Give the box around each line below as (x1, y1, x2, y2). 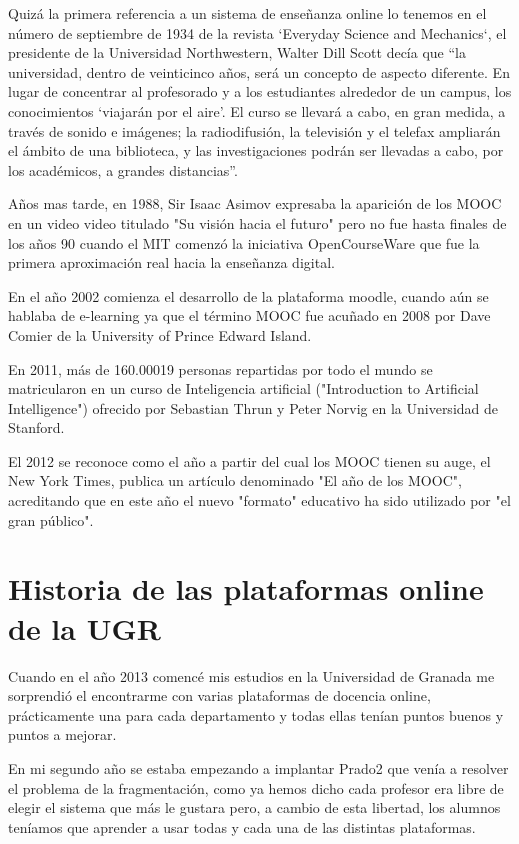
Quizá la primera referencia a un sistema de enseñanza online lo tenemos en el (8, 3, 487, 23)
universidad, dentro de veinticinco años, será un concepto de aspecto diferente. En (8, 61, 510, 82)
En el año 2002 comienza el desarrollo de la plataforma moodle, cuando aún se (8, 285, 489, 306)
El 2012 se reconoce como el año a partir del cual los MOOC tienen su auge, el (8, 450, 491, 471)
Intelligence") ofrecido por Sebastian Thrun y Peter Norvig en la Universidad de (8, 397, 499, 418)
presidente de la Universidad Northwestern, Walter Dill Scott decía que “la (8, 42, 466, 63)
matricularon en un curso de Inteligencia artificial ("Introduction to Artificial (8, 378, 479, 399)
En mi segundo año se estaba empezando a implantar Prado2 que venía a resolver (8, 757, 509, 778)
